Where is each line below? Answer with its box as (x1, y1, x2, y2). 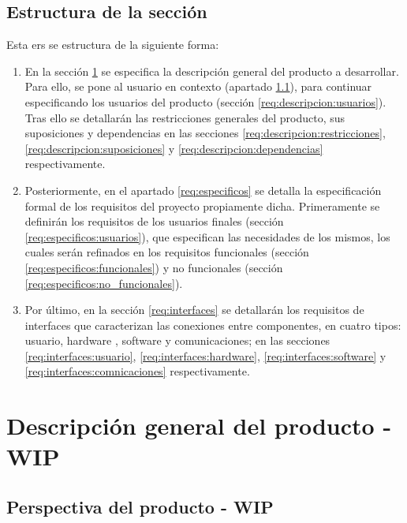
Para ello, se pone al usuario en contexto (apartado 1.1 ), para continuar (24, 78, 372, 95)
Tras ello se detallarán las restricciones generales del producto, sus (24, 109, 345, 125)
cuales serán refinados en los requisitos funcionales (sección (24, 244, 309, 260)
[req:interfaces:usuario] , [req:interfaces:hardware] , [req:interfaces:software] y (24, 347, 386, 364)
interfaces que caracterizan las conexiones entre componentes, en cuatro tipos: (24, 316, 401, 333)
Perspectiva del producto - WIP (6, 495, 274, 519)
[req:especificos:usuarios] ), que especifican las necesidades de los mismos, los (24, 228, 390, 245)
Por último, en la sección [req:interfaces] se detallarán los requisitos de (24, 301, 364, 318)
